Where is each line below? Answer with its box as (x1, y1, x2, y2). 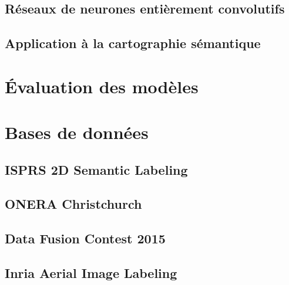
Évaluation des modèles (5, 74, 199, 98)
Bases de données (5, 120, 149, 144)
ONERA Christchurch (5, 195, 142, 213)
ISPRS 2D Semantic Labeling (5, 160, 188, 178)
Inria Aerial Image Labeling (5, 264, 177, 282)
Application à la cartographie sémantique (5, 34, 261, 52)
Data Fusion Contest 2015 (5, 229, 166, 247)
